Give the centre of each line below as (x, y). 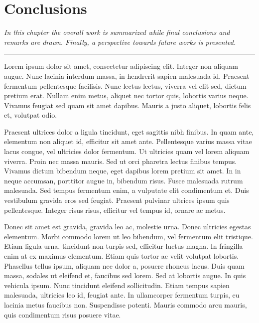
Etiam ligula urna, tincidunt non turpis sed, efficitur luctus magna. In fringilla (124, 246)
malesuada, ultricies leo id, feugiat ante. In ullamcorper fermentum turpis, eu (122, 295)
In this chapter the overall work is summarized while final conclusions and (117, 32)
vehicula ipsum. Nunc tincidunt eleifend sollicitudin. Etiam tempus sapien (117, 285)
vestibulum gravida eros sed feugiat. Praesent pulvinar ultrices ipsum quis (117, 200)
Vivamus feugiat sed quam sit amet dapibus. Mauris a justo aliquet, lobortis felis (128, 105)
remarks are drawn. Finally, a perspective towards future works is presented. (120, 42)
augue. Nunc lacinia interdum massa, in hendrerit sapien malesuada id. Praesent (127, 76)
